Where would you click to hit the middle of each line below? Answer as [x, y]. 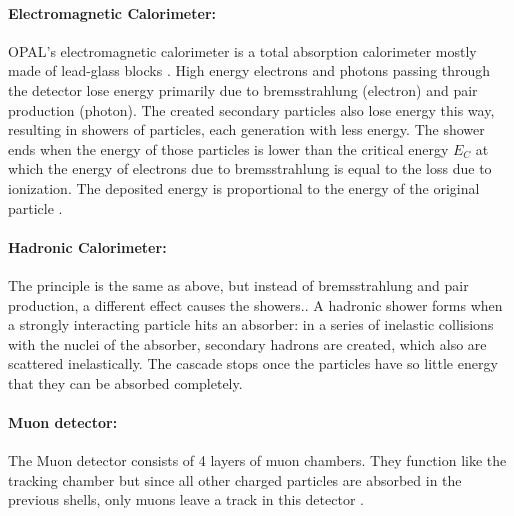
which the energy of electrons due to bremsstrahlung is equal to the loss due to [250, 168]
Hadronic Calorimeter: [87, 246]
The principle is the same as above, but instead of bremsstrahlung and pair [238, 284]
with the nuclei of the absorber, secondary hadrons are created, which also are [247, 343]
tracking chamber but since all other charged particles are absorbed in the [235, 479]
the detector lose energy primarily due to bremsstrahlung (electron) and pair [243, 89]
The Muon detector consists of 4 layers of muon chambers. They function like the [257, 460]
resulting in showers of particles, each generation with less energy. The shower [246, 129]
